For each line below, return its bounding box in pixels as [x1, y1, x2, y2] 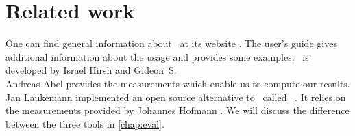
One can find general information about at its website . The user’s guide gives [5, 36, 337, 51]
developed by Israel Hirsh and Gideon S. [5, 63, 177, 77]
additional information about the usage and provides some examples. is [5, 49, 309, 64]
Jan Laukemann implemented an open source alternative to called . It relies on [5, 90, 346, 104]
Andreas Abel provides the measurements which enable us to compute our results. [5, 76, 350, 90]
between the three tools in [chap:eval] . [5, 116, 164, 131]
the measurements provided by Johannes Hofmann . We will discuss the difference [5, 103, 350, 118]
